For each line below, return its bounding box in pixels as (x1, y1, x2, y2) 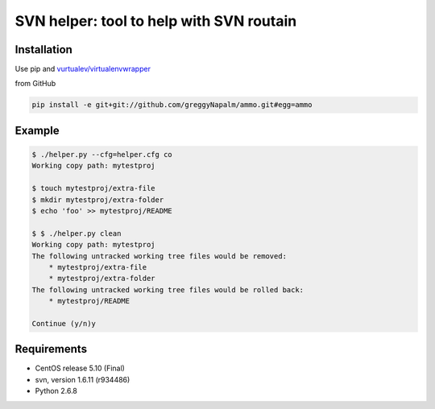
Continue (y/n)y (31, 319, 97, 328)
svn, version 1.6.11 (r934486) (35, 374, 130, 384)
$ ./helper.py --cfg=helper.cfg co (31, 150, 172, 159)
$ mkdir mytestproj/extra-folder (31, 195, 164, 204)
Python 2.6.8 (35, 386, 78, 396)
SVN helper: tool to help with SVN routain (14, 12, 297, 30)
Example (14, 123, 60, 137)
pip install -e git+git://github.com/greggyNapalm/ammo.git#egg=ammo (31, 101, 313, 109)
